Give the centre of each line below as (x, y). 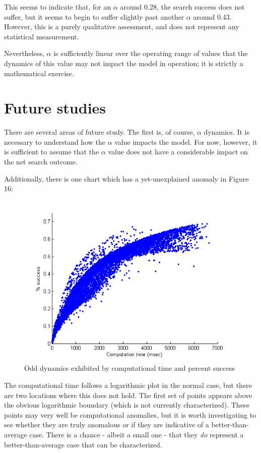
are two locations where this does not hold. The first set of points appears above (128, 395)
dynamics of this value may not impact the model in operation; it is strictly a (124, 63)
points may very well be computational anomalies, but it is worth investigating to (130, 414)
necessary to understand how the (55, 141)
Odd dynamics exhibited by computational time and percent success (130, 368)
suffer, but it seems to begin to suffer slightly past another (94, 16)
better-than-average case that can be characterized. (83, 444)
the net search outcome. (41, 162)
